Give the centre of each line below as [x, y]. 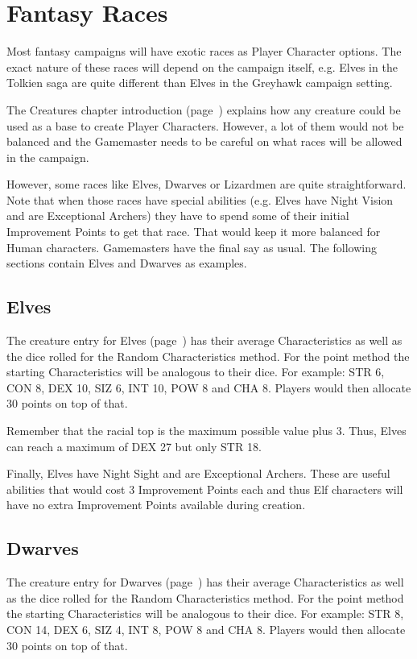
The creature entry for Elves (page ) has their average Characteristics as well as [204, 340]
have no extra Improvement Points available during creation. [156, 505]
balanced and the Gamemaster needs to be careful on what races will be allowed [204, 141]
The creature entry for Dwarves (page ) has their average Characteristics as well [205, 582]
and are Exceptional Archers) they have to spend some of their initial [178, 216]
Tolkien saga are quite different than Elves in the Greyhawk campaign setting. [200, 83]
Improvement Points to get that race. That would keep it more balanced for [194, 232]
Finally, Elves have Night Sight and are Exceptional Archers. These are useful [198, 473]
